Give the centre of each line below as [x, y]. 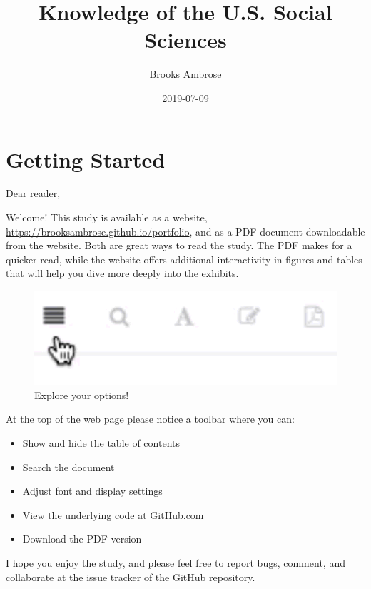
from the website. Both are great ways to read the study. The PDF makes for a [179, 245]
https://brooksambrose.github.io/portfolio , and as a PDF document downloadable [185, 231]
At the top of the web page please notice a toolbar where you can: [150, 419]
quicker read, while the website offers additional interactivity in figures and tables [184, 259]
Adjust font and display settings [92, 491]
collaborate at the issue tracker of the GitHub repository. [131, 577]
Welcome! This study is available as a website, [107, 217]
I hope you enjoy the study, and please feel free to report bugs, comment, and [176, 563]
